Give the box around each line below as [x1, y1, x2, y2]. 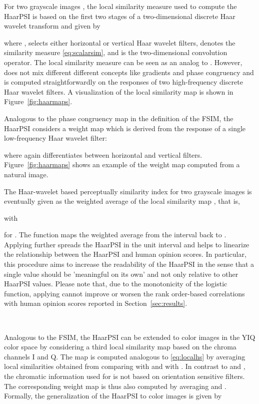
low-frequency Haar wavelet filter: [4, 133, 107, 143]
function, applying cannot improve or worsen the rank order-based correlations [4, 288, 245, 298]
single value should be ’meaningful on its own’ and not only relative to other [4, 268, 238, 279]
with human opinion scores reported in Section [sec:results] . [4, 298, 187, 308]
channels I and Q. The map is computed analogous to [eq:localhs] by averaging [4, 351, 245, 361]
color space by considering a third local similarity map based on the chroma [4, 341, 236, 352]
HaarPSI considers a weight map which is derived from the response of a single [4, 123, 246, 133]
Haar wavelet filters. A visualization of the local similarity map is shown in [4, 86, 233, 97]
